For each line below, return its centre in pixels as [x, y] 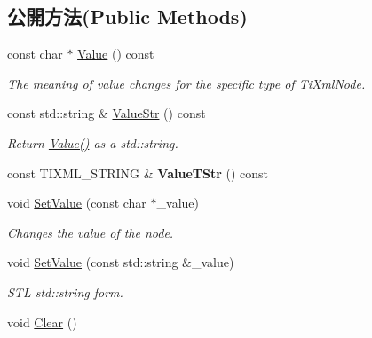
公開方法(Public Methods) [127, 16]
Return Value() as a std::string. [93, 142]
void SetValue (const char [77, 203]
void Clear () [42, 322]
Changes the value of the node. [91, 232]
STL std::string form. [65, 291]
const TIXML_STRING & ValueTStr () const [138, 173]
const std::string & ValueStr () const [107, 113]
